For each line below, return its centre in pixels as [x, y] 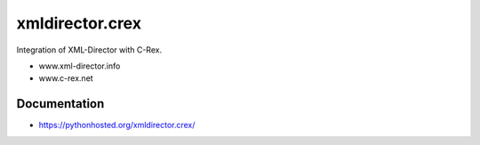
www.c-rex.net [66, 78]
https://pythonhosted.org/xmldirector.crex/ [117, 125]
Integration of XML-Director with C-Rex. [89, 50]
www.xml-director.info [80, 66]
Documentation [60, 104]
